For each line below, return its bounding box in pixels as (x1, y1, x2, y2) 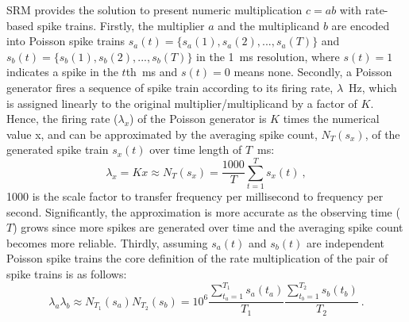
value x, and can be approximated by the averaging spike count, (6, 125, 318, 142)
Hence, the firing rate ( (6, 110, 118, 127)
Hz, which (349, 79, 397, 95)
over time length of (149, 141, 242, 158)
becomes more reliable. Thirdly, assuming (6, 234, 208, 251)
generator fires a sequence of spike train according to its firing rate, (6, 79, 334, 95)
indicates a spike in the (6, 63, 118, 80)
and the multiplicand (218, 17, 320, 33)
